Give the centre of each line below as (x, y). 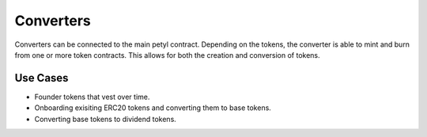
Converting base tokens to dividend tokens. (106, 119)
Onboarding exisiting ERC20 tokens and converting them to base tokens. (153, 108)
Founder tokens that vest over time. (92, 97)
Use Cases (42, 78)
